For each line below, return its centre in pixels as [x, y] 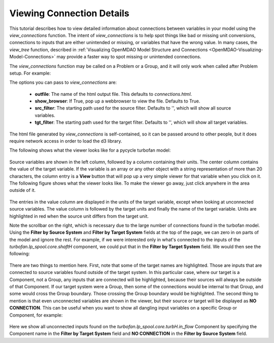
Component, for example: [36, 315]
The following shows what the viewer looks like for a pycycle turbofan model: [90, 150]
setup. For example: [30, 73]
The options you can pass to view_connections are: [63, 82]
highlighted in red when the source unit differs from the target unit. [79, 216]
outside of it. [23, 190]
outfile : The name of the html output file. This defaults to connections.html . [113, 94]
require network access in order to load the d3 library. [66, 141]
